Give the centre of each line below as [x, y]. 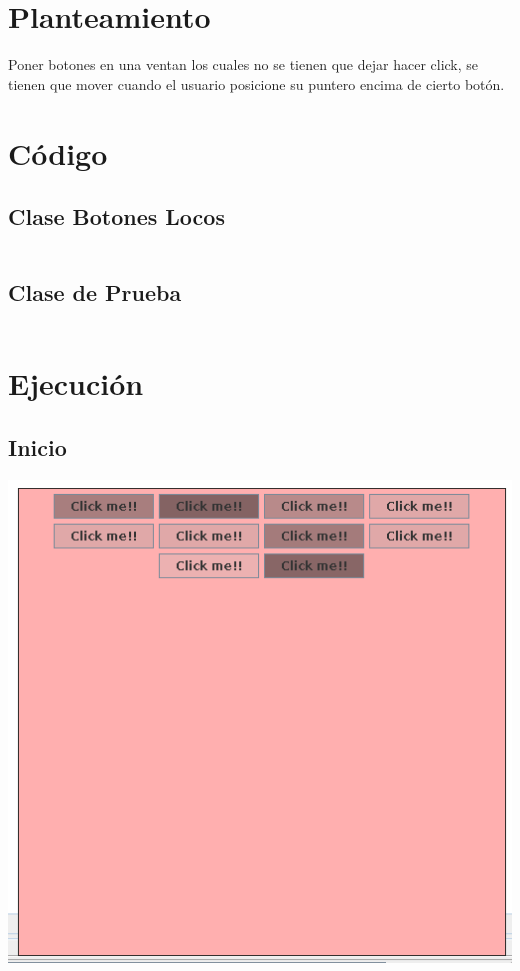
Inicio [37, 446]
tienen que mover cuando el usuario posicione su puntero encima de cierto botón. [256, 83]
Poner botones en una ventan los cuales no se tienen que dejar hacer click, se [243, 64]
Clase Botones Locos [116, 216]
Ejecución [76, 383]
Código [58, 152]
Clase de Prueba [95, 292]
